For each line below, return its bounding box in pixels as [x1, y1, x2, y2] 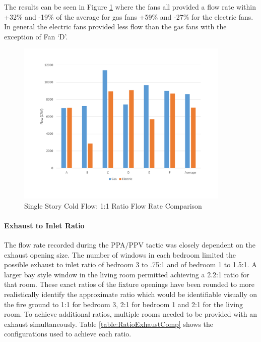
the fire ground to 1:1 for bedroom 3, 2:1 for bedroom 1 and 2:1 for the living [4, 299, 243, 309]
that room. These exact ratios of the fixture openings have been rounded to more [4, 279, 255, 289]
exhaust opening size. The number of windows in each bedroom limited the [4, 249, 236, 260]
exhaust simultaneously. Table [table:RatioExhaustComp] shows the [4, 318, 214, 329]
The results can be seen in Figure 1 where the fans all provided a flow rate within [4, 2, 256, 12]
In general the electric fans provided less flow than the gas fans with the [4, 21, 227, 32]
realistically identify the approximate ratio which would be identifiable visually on [4, 288, 257, 299]
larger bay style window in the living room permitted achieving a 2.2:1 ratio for [4, 269, 249, 279]
